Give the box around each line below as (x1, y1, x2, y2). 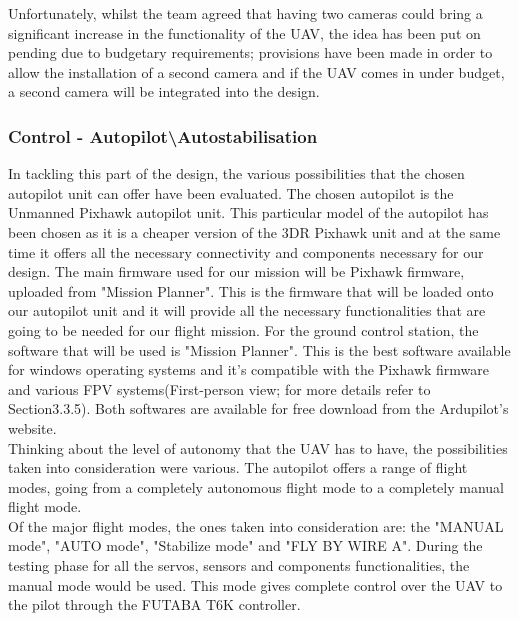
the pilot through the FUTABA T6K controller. (8, 594, 301, 615)
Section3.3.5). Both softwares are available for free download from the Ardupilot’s (8, 398, 509, 419)
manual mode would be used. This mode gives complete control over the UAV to (8, 574, 503, 595)
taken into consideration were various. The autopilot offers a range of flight (8, 457, 468, 478)
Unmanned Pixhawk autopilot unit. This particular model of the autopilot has (8, 202, 489, 223)
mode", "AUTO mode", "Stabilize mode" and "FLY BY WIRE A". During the (8, 535, 483, 556)
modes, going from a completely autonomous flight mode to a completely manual (8, 476, 505, 497)
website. (8, 417, 57, 438)
